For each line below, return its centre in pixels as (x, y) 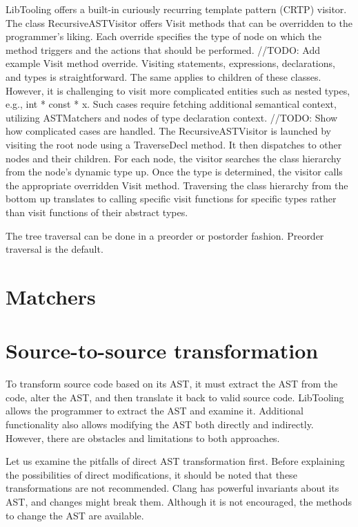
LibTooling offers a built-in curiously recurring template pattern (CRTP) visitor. (176, 9)
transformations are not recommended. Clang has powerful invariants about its (172, 488)
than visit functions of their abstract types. (97, 212)
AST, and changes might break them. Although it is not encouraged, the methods (179, 501)
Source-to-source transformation (162, 351)
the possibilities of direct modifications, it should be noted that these (151, 474)
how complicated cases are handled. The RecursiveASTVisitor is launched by (168, 131)
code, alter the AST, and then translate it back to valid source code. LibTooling (175, 397)
